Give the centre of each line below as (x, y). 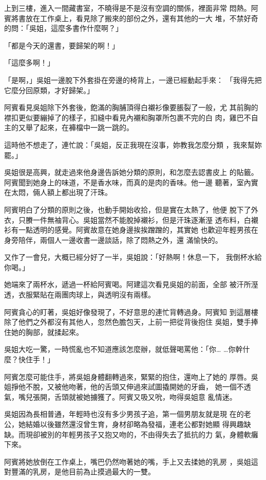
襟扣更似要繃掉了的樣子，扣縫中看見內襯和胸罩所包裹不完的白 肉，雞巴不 (128, 117)
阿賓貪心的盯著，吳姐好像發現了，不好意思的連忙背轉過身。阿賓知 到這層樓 (131, 312)
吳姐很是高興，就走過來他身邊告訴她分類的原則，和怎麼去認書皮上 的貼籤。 (131, 172)
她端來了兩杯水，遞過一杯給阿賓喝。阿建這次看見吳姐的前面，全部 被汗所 (128, 284)
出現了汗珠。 (90, 192)
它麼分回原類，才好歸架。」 (49, 90)
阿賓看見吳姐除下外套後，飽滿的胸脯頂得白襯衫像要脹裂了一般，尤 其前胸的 (131, 107)
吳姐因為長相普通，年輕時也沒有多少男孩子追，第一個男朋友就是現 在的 (124, 414)
